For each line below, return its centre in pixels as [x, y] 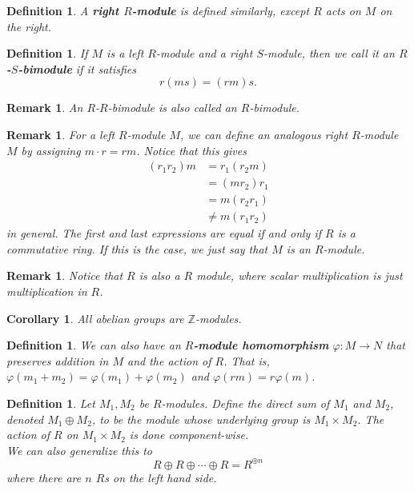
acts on [343, 10]
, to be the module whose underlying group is [201, 419]
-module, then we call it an [329, 53]
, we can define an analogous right [264, 134]
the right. [29, 26]
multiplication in [47, 291]
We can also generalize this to [79, 450]
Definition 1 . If [47, 53]
